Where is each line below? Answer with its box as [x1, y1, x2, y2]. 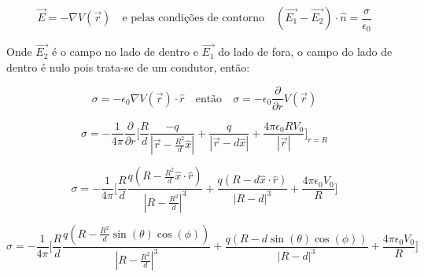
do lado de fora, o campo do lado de [218, 43, 393, 60]
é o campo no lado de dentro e [52, 43, 198, 60]
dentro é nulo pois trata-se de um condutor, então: [6, 58, 250, 75]
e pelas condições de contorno [122, 13, 264, 24]
